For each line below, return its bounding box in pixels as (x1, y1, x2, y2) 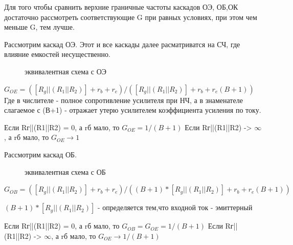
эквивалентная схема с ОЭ (25, 66, 107, 76)
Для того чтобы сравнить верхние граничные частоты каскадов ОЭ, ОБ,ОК (4, 2, 238, 12)
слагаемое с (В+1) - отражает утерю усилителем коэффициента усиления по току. (4, 105, 261, 115)
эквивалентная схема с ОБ (25, 166, 106, 177)
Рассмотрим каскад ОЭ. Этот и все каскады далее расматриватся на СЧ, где (4, 38, 240, 49)
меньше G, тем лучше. (4, 22, 75, 32)
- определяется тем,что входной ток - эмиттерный (98, 202, 253, 213)
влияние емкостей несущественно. (4, 49, 110, 59)
